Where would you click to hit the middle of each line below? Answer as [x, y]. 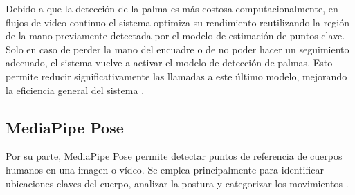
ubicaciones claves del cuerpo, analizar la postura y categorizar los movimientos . [177, 183]
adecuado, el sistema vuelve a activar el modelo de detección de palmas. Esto [169, 63]
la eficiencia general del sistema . [75, 90]
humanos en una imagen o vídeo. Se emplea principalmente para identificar [165, 169]
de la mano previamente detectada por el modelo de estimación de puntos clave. [175, 36]
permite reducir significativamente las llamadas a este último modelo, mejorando [176, 76]
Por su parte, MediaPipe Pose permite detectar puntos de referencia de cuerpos [174, 156]
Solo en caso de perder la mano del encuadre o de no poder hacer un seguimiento [177, 49]
